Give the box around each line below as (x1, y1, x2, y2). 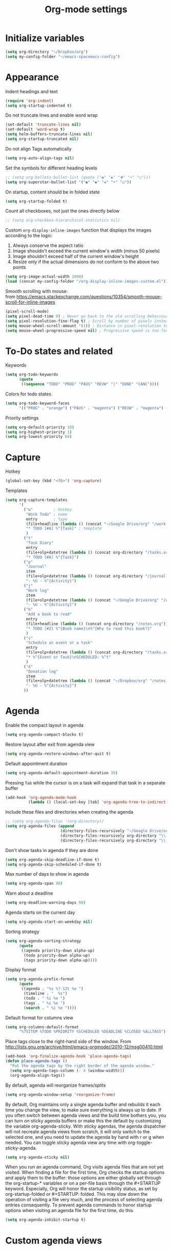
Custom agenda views (5, 1235, 102, 1246)
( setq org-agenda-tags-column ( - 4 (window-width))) (10, 1068, 125, 1073)
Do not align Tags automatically (5, 145, 72, 152)
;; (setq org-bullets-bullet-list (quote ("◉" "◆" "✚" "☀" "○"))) (5, 175, 151, 180)
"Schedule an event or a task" (26, 640, 93, 646)
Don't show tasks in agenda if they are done (5, 847, 98, 853)
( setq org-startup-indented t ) (5, 103, 72, 108)
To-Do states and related (5, 345, 113, 357)
